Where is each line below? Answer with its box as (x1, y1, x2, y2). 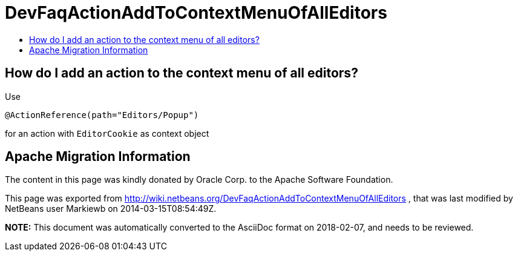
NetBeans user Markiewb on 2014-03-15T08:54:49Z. (5, 203, 217, 214)
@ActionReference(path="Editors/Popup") (5, 110, 199, 120)
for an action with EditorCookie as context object (5, 128, 209, 139)
